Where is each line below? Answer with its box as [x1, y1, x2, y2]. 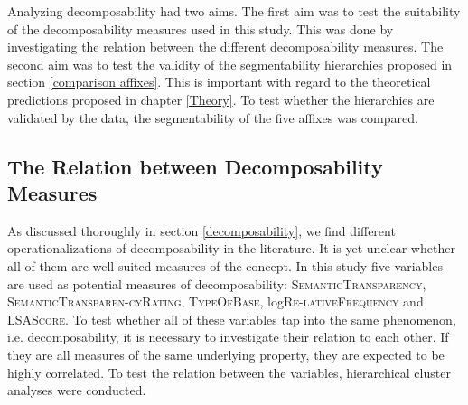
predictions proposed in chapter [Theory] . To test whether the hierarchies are [7, 89, 435, 108]
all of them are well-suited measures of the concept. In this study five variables [7, 256, 443, 275]
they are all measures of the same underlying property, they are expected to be [7, 344, 445, 363]
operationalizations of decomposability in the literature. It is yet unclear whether [7, 239, 455, 258]
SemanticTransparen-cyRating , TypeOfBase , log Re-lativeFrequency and [7, 292, 424, 311]
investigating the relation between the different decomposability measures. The [7, 37, 444, 56]
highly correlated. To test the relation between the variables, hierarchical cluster [7, 363, 451, 381]
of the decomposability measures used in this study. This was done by [7, 19, 394, 38]
